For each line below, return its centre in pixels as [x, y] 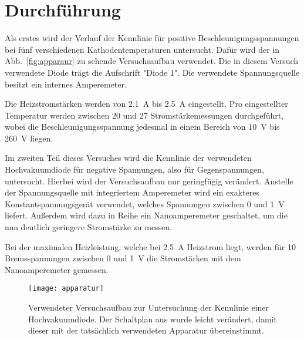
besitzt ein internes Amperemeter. [66, 84]
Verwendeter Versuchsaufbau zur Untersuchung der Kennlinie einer [149, 307]
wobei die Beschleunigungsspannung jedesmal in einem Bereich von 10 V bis [142, 127]
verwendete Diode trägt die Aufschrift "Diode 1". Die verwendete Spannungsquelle [152, 72]
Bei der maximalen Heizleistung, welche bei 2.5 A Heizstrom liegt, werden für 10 [150, 246]
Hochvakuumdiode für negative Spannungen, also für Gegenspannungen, [134, 169]
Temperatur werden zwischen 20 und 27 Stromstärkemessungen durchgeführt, [144, 115]
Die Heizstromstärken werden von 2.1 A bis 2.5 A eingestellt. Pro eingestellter [146, 104]
